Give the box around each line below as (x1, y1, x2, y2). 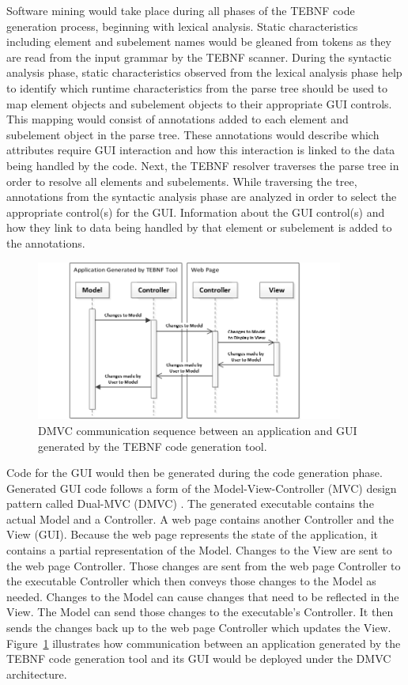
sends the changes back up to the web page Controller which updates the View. (6, 619, 391, 636)
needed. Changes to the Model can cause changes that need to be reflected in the (6, 588, 399, 604)
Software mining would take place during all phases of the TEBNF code (6, 2, 355, 18)
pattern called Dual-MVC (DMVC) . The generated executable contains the (6, 495, 374, 512)
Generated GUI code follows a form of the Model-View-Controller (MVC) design (6, 479, 397, 496)
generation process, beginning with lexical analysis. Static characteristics (6, 17, 358, 34)
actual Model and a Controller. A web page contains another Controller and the (6, 510, 394, 527)
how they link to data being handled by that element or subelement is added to (6, 219, 392, 236)
